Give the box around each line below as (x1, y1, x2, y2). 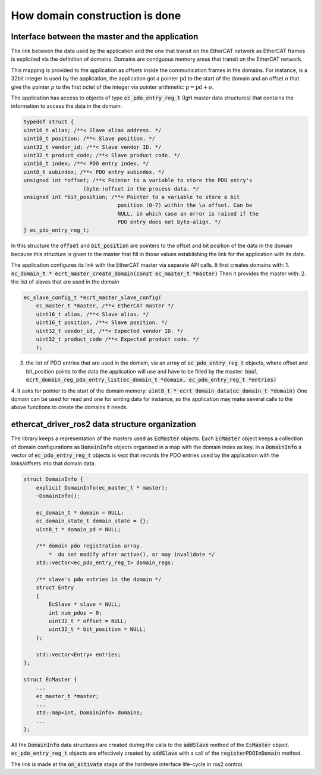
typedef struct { (23, 119, 74, 125)
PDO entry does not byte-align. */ (117, 219, 221, 226)
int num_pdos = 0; (48, 609, 102, 616)
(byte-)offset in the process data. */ (83, 185, 199, 192)
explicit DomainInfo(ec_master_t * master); (36, 484, 168, 491)
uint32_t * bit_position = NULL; (48, 626, 146, 633)
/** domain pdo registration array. (36, 543, 143, 549)
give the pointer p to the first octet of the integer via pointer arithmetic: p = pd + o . (11, 83, 214, 91)
